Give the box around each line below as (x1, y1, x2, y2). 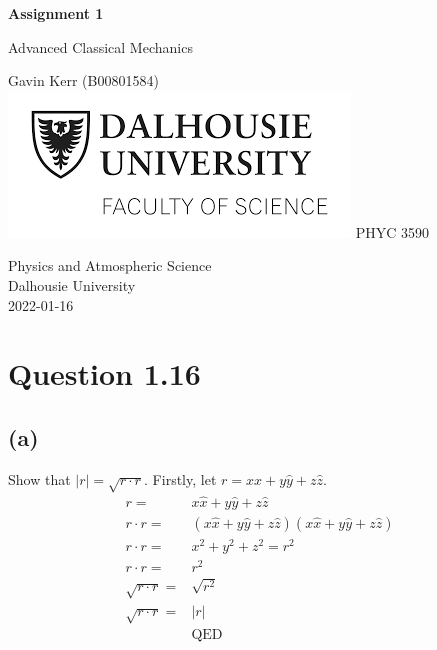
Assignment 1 (8, 3, 104, 23)
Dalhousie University (8, 274, 136, 295)
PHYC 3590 (355, 221, 429, 242)
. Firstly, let (144, 468, 217, 489)
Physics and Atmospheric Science (8, 255, 212, 276)
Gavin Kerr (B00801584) (8, 70, 159, 91)
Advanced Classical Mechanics (8, 36, 193, 57)
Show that (8, 468, 71, 489)
